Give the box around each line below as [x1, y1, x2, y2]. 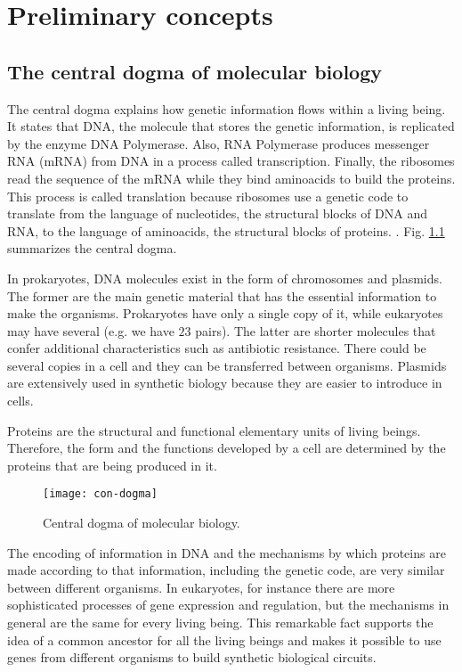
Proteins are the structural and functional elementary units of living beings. [7, 421, 421, 439]
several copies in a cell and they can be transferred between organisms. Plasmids [7, 356, 447, 374]
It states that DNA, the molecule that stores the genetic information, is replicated [7, 117, 455, 135]
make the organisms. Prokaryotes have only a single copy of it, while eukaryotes [7, 304, 443, 323]
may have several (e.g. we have [7, 321, 174, 340]
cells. [7, 391, 34, 410]
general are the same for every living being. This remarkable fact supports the [7, 613, 434, 632]
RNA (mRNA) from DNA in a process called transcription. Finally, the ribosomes [7, 152, 455, 170]
